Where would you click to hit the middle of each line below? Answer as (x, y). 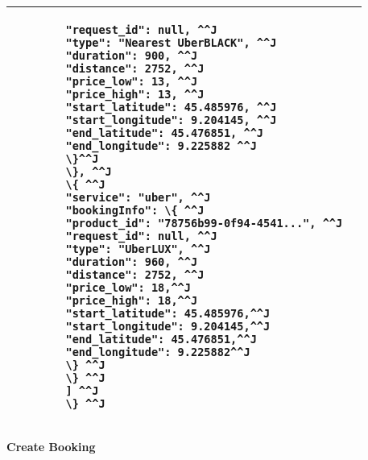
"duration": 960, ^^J (132, 262)
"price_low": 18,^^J (128, 288)
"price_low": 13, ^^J (132, 81)
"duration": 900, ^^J (132, 56)
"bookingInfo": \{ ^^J (135, 210)
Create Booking (51, 446)
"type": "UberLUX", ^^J (138, 249)
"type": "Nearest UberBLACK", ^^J (171, 43)
